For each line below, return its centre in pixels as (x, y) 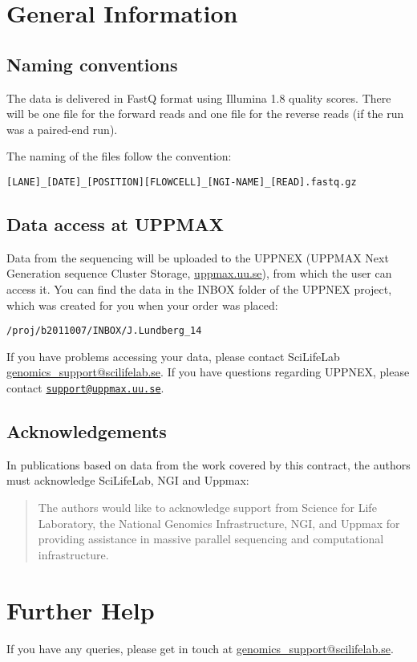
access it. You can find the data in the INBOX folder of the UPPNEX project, (199, 289)
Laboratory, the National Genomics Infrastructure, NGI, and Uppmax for (219, 523)
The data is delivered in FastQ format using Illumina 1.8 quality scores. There (199, 97)
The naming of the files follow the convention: (119, 156)
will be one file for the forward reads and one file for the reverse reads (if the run (205, 114)
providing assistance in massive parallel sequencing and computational (211, 539)
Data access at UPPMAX (115, 224)
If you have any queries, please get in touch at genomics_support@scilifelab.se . (200, 648)
